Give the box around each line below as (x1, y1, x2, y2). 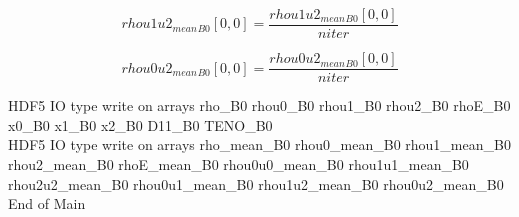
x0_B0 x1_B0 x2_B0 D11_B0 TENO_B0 (8, 114, 273, 135)
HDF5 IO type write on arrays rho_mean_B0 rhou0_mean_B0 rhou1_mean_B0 (8, 134, 511, 155)
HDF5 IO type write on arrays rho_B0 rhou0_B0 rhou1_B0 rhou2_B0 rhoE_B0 (8, 95, 511, 116)
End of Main (8, 193, 86, 214)
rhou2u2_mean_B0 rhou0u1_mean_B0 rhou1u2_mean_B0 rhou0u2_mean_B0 (8, 173, 504, 194)
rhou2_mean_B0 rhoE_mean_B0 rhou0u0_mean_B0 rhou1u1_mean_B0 (8, 153, 469, 174)
